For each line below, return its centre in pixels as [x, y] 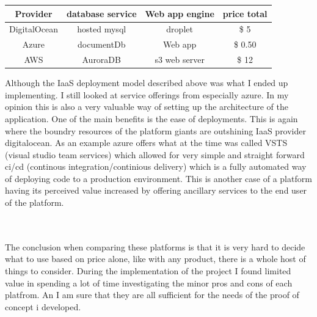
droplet [180, 29]
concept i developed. [43, 306]
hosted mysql [102, 29]
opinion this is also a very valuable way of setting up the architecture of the [147, 107]
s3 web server [180, 60]
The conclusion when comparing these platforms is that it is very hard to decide [155, 246]
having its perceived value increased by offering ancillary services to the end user [156, 190]
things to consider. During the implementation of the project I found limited [148, 271]
